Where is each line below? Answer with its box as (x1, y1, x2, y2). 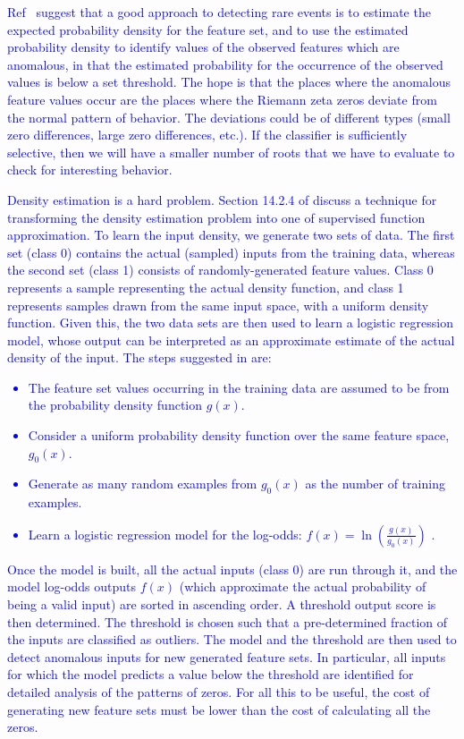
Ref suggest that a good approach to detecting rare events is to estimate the (7, 3, 431, 21)
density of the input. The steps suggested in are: (7, 348, 272, 367)
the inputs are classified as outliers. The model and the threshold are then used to (7, 630, 457, 649)
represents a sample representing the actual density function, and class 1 (7, 277, 404, 296)
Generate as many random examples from (28, 474, 257, 493)
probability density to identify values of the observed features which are (7, 38, 400, 56)
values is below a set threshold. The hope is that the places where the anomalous (7, 72, 451, 91)
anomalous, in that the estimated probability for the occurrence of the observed (7, 55, 443, 73)
